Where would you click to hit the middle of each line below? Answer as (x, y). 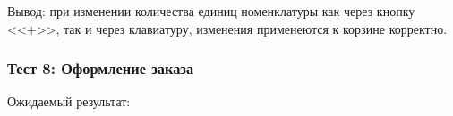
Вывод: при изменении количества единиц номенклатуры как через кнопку (211, 11)
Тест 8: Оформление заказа (101, 68)
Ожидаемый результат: (69, 101)
